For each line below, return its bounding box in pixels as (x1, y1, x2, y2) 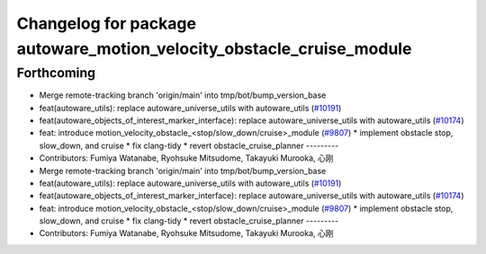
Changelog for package (16, 13, 197, 33)
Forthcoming (16, 65, 96, 81)
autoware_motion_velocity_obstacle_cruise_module (16, 39, 412, 58)
